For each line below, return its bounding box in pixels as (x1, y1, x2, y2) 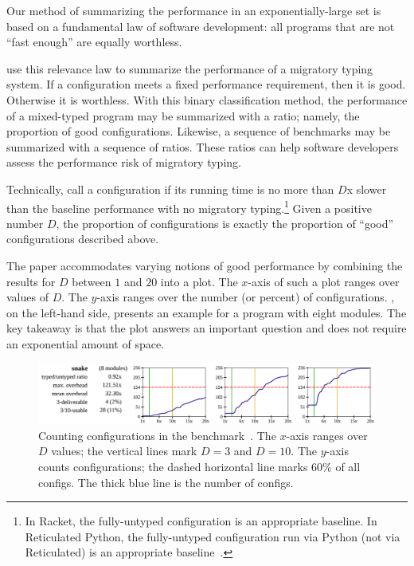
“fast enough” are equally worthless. (6, 33, 182, 50)
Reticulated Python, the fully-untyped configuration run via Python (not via (25, 528, 400, 544)
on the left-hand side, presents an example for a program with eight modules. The (6, 304, 407, 320)
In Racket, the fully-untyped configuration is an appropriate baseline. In (25, 513, 377, 529)
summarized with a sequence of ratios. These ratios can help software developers (6, 138, 399, 155)
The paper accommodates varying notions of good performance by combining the (6, 257, 403, 273)
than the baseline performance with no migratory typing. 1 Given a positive (6, 197, 372, 216)
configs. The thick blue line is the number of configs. (38, 474, 294, 490)
